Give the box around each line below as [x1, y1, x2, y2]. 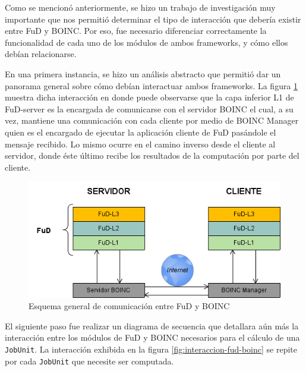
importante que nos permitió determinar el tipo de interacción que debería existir [5, 12, 301, 25]
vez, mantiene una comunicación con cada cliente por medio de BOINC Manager [5, 114, 299, 127]
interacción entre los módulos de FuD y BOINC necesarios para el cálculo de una [5, 331, 300, 344]
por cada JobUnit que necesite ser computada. [5, 354, 174, 367]
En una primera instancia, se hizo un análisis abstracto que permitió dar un [5, 67, 281, 80]
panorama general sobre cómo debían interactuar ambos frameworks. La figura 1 [5, 79, 298, 92]
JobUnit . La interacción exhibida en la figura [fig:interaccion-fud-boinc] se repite [5, 342, 297, 355]
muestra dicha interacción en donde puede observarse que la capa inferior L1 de [5, 91, 294, 103]
